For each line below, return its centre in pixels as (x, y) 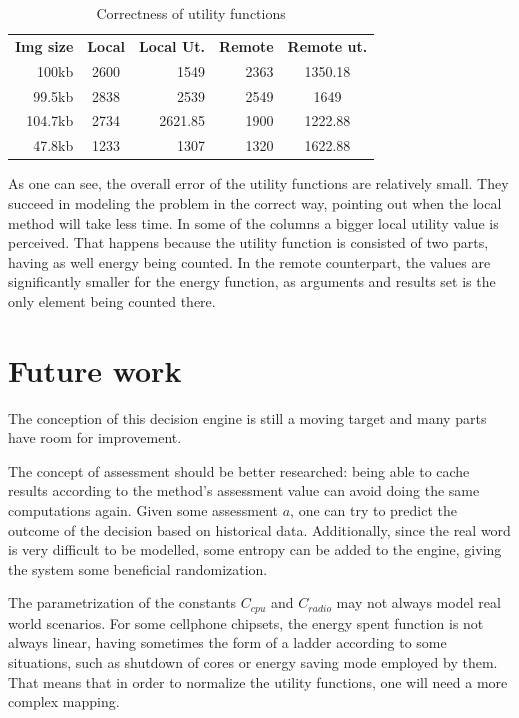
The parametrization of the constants (122, 602)
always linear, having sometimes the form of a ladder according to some (227, 642)
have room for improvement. (95, 437)
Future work (95, 369)
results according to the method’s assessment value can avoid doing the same (244, 490)
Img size (44, 45)
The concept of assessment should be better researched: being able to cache (239, 470)
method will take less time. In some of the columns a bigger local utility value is (253, 222)
